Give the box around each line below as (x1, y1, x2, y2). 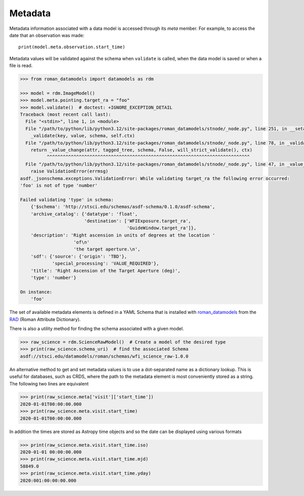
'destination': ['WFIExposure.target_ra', (84, 218, 192, 224)
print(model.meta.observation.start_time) (18, 44, 126, 50)
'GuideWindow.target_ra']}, (127, 225, 197, 231)
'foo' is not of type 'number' (20, 183, 98, 188)
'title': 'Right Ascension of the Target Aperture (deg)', (30, 268, 181, 273)
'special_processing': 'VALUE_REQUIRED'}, (52, 261, 159, 266)
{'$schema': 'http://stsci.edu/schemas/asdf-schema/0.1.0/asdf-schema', (30, 204, 215, 210)
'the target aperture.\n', (73, 246, 140, 252)
